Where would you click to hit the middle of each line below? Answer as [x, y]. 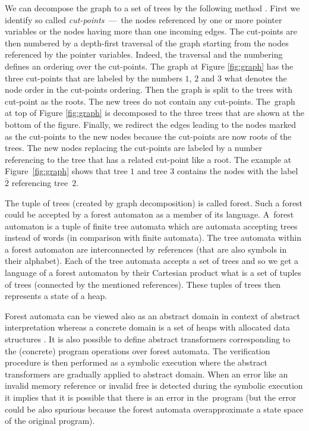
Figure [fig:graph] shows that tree [66, 171]
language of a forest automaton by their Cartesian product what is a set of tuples [153, 273]
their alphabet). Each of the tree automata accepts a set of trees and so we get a [152, 261]
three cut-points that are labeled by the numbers [94, 78]
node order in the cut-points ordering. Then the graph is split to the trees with [149, 89]
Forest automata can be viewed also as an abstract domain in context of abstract [152, 315]
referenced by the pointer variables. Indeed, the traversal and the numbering [144, 54]
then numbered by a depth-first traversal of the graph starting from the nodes [147, 43]
